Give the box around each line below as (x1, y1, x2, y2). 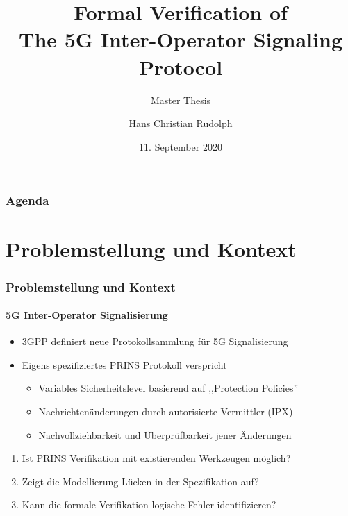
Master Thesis (150, 92, 211, 107)
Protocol (138, 52, 223, 81)
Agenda (6, 192, 49, 209)
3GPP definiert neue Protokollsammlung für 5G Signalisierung (22, 334, 288, 349)
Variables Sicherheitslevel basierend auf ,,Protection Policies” (38, 381, 299, 395)
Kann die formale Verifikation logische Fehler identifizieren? (22, 497, 276, 512)
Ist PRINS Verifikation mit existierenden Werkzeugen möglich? (22, 451, 291, 465)
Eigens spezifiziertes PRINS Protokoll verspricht (22, 357, 227, 372)
